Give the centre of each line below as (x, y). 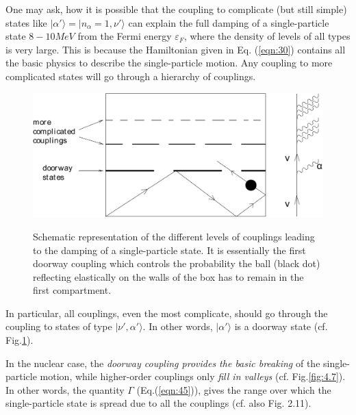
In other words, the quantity (65, 389)
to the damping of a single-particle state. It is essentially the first (169, 250)
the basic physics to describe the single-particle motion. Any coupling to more (169, 63)
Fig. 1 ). (20, 340)
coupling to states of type (59, 326)
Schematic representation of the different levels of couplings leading (174, 236)
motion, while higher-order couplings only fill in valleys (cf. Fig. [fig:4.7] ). (193, 376)
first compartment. (72, 290)
